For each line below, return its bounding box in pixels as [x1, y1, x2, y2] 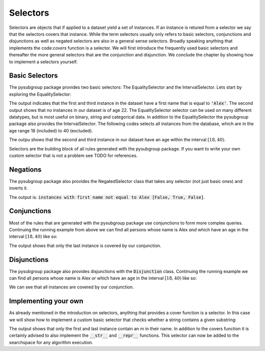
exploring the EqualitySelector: [9, 91, 71, 97]
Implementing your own [9, 297, 83, 305]
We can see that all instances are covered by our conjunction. [9, 284, 134, 290]
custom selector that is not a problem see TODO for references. [9, 152, 138, 158]
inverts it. [9, 185, 28, 191]
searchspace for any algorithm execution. [9, 339, 93, 345]
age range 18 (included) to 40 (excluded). [9, 127, 93, 133]
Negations [9, 165, 42, 174]
